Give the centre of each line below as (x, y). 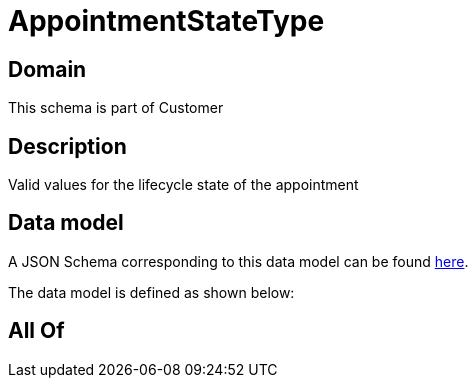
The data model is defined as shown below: (151, 292)
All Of (36, 331)
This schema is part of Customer (116, 108)
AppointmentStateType (166, 21)
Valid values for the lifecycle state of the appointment (183, 185)
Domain (47, 69)
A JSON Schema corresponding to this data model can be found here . (238, 261)
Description (67, 146)
